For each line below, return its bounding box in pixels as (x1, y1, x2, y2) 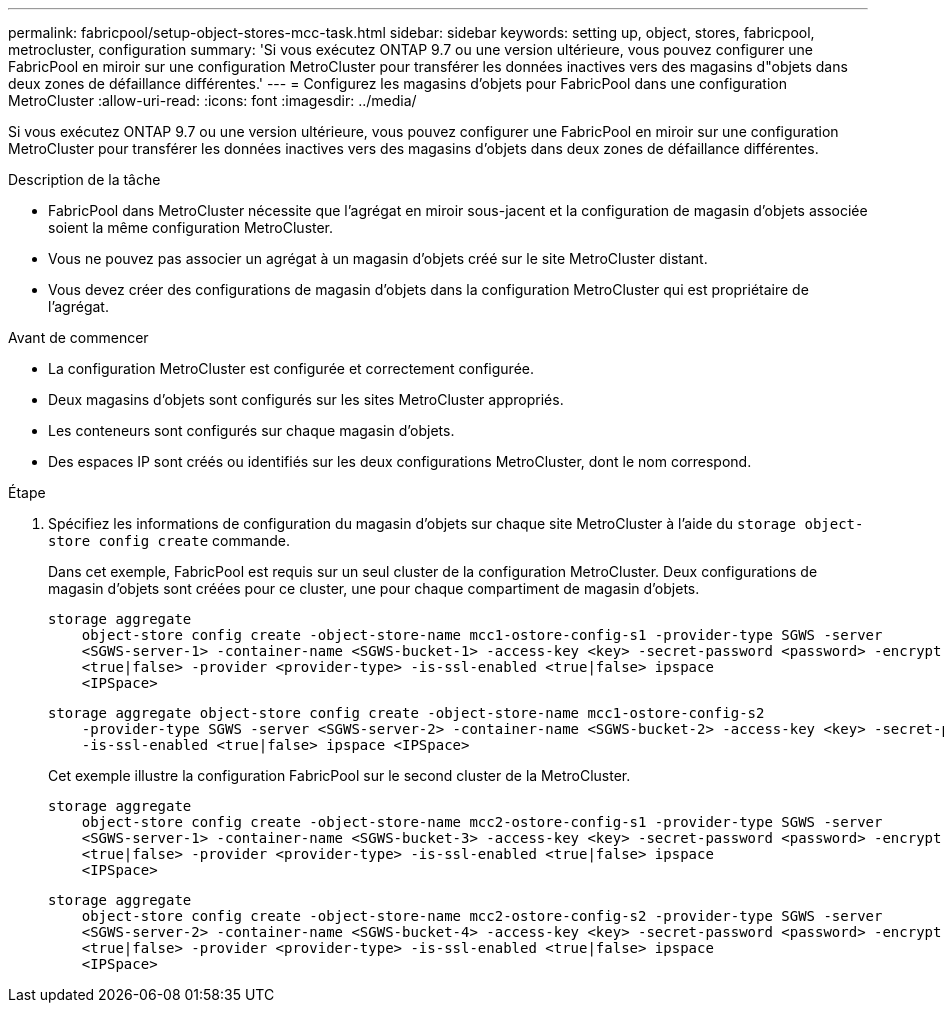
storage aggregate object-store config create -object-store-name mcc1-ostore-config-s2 (48, 705, 765, 721)
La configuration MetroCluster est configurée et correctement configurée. (48, 360, 534, 377)
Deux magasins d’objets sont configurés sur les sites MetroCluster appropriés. (48, 391, 564, 408)
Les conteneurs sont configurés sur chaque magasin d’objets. (48, 422, 455, 439)
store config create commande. (48, 532, 290, 549)
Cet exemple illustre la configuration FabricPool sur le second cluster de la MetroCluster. (48, 767, 631, 784)
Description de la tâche (8, 171, 161, 188)
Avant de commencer (8, 329, 149, 346)
